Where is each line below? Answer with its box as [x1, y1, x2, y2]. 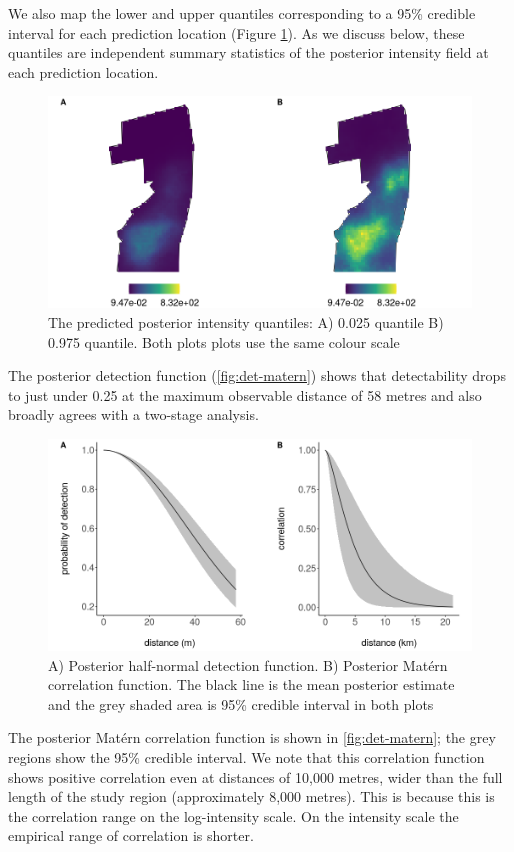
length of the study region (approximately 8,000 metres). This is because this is [8, 786, 495, 807]
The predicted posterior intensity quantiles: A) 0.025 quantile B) [48, 311, 444, 332]
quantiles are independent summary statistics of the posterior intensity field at [8, 42, 489, 63]
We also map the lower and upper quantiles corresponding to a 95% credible [8, 3, 476, 23]
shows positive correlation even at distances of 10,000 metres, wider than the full [8, 766, 503, 787]
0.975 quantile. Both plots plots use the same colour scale [48, 331, 400, 352]
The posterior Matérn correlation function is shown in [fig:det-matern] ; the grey [8, 727, 496, 748]
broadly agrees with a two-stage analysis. [8, 404, 259, 425]
